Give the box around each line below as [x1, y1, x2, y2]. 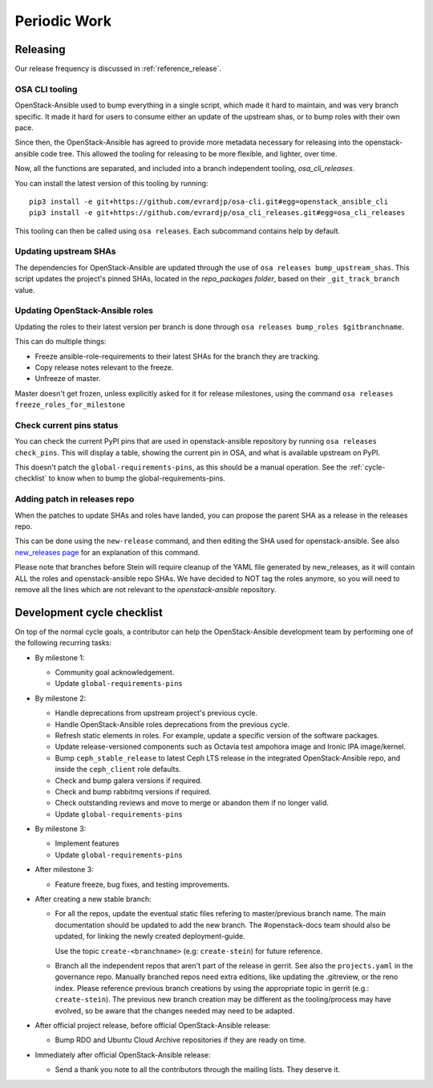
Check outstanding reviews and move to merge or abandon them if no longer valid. [55, 798, 329, 808]
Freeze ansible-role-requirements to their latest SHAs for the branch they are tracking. [34, 351, 320, 361]
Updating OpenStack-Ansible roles [14, 305, 154, 316]
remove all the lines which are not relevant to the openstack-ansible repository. [14, 584, 277, 594]
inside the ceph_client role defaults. [55, 765, 181, 774]
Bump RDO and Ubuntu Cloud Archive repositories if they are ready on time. [55, 1035, 306, 1045]
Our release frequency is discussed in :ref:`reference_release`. [14, 64, 222, 74]
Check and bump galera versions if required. [55, 775, 203, 786]
